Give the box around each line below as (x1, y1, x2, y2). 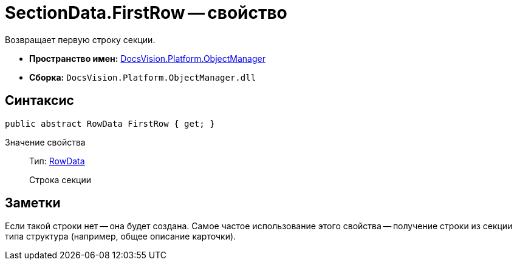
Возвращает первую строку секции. (5, 34, 156, 45)
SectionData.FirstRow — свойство (5, 2, 287, 23)
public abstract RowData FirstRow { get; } (5, 118, 215, 129)
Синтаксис (5, 93, 74, 109)
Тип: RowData (29, 155, 85, 166)
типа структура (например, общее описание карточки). (5, 231, 236, 242)
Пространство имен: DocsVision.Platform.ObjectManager (29, 53, 265, 64)
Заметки (5, 195, 61, 211)
